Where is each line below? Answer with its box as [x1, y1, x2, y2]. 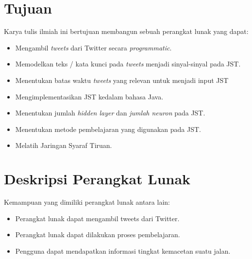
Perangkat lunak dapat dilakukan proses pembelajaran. [15, 229, 180, 240]
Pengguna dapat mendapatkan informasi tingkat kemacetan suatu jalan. [15, 245, 231, 256]
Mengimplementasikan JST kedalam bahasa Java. [15, 91, 164, 101]
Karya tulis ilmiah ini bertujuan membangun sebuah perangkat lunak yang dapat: [4, 26, 249, 36]
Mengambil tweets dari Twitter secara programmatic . [15, 42, 172, 52]
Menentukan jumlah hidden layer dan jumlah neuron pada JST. [15, 108, 205, 118]
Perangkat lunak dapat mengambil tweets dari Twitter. [15, 213, 180, 223]
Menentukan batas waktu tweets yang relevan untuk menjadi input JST [15, 75, 229, 85]
